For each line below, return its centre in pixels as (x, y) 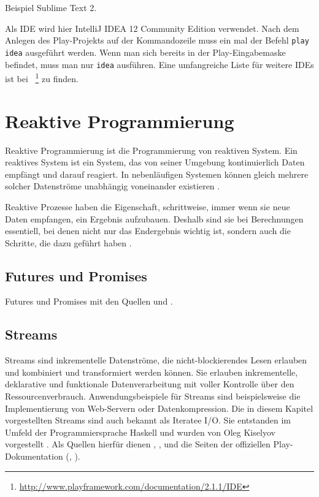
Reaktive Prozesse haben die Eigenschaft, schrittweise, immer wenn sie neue (148, 206)
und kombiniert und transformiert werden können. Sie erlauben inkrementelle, (152, 372)
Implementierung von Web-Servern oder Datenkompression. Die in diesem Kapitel (159, 408)
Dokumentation (34, 456)
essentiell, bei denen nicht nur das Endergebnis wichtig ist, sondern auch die (148, 231)
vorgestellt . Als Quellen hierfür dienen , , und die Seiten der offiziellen (138, 444)
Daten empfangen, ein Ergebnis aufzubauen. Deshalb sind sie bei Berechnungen (154, 218)
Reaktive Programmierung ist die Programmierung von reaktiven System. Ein (151, 150)
